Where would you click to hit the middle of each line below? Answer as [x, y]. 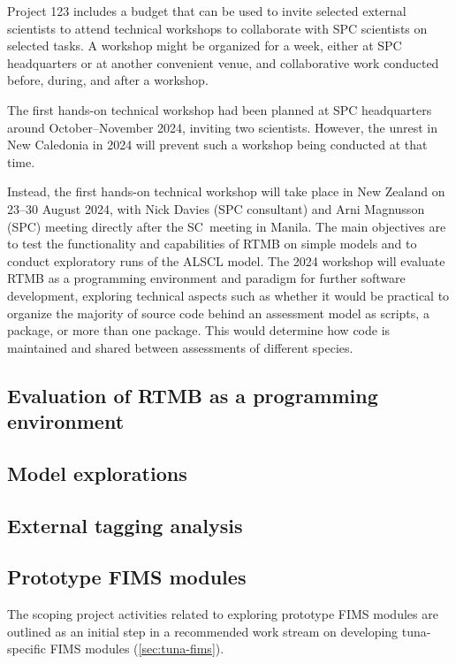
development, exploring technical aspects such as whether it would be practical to [228, 295]
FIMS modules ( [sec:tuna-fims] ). [137, 649]
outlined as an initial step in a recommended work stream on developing [203, 631]
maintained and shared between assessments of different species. [180, 347]
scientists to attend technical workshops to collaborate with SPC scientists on [217, 28]
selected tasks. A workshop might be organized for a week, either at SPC [205, 46]
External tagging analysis [125, 525]
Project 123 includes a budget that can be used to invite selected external [207, 11]
